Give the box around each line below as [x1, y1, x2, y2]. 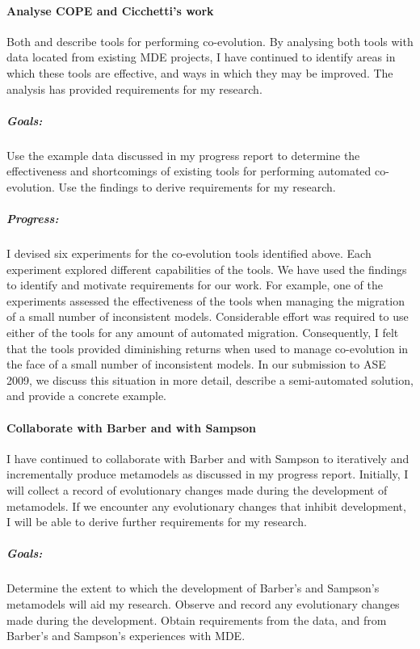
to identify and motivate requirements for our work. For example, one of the [6, 276, 384, 293]
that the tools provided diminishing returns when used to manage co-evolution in [6, 339, 409, 356]
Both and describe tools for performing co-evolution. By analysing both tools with [6, 32, 414, 49]
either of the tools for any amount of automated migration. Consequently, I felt [6, 324, 399, 341]
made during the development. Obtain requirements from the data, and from [6, 611, 387, 628]
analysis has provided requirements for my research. [6, 80, 262, 97]
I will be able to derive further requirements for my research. [6, 513, 307, 530]
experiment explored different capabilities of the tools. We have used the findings [6, 260, 407, 277]
